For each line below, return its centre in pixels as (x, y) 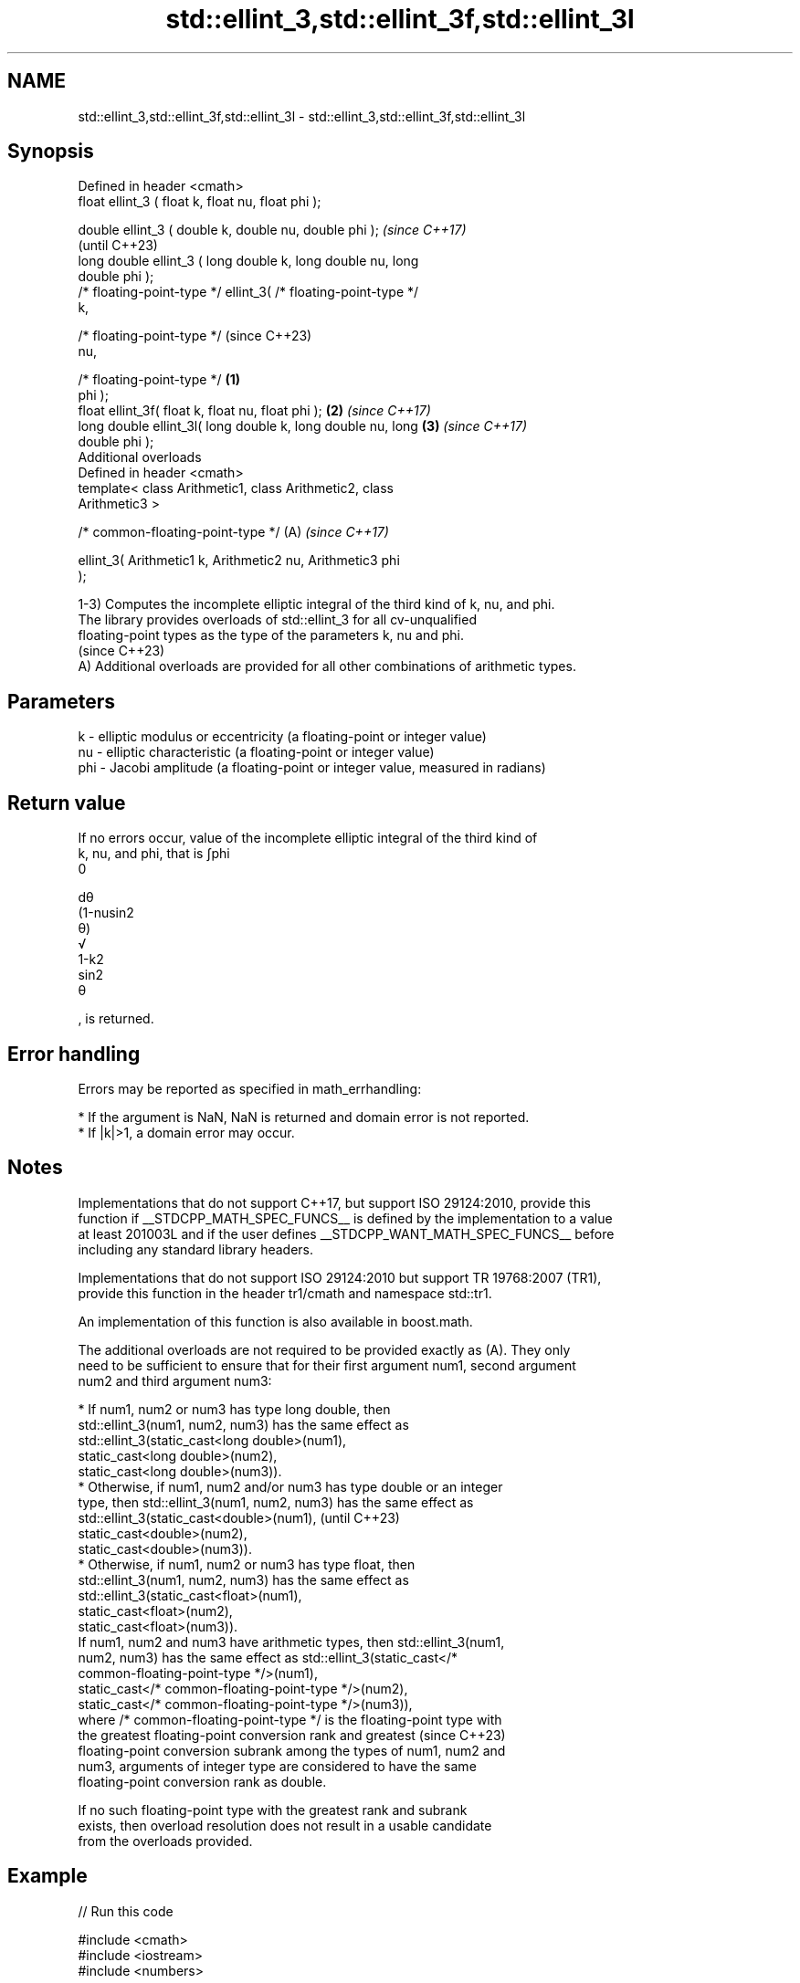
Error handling (74, 1054)
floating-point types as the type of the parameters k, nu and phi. (271, 635)
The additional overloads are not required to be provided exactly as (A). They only (324, 1349)
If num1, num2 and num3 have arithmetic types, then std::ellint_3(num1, (291, 1642)
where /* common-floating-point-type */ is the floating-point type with (290, 1719)
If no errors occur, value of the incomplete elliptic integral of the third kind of (308, 838)
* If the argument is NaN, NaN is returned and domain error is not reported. (304, 1117)
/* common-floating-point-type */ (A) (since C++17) (233, 532)
